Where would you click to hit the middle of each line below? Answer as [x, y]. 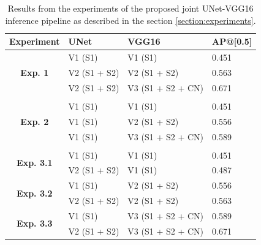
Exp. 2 [35, 121]
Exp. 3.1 [35, 163]
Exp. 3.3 [35, 223]
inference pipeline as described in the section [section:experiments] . [130, 20]
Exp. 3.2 [35, 193]
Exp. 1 [35, 72]
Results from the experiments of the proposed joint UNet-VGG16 [130, 8]
